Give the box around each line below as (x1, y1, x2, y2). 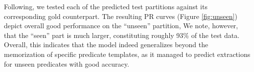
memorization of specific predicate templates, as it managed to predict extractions (4, 49, 251, 59)
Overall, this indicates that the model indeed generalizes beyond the (4, 39, 208, 50)
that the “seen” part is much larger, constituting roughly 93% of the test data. (4, 30, 240, 40)
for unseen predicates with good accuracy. (4, 58, 129, 69)
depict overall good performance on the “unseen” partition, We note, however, (4, 20, 238, 31)
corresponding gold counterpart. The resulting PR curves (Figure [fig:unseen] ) (4, 11, 237, 21)
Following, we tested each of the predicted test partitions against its (4, 1, 208, 11)
